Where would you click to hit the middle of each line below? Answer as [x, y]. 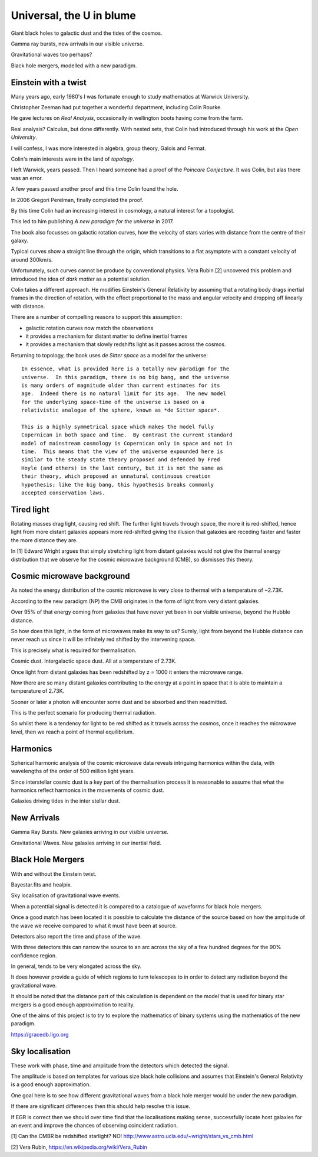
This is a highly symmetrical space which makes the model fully [118, 426]
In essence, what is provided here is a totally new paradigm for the [125, 369]
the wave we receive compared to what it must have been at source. [94, 925]
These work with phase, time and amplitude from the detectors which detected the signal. [120, 1065]
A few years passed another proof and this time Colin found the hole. [95, 189]
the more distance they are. [44, 540]
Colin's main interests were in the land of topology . [73, 159]
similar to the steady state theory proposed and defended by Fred [121, 460]
